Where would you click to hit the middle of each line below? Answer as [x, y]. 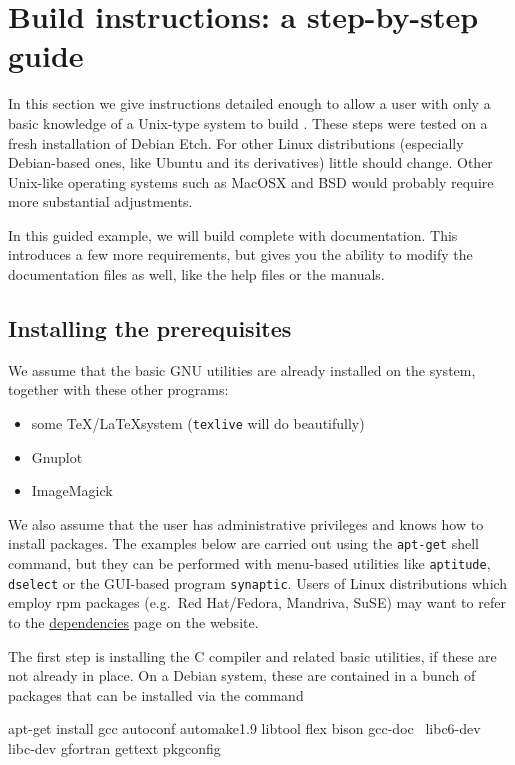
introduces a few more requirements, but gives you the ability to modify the [240, 254]
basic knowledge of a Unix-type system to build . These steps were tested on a [248, 122]
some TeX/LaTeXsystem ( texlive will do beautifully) [198, 423]
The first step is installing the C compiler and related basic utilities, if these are [252, 655]
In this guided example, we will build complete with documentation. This [233, 234]
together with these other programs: [118, 389]
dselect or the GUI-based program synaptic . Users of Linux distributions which [258, 582]
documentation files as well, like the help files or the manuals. [196, 274]
